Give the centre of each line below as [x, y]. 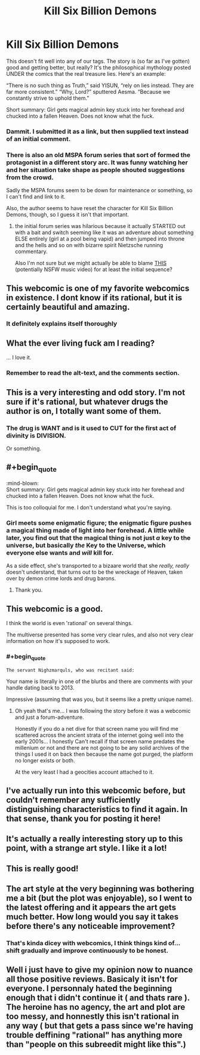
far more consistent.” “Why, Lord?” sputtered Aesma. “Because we [88, 91]
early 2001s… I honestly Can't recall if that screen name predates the [100, 741]
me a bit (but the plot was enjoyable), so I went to [99, 898]
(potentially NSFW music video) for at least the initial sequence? [93, 269]
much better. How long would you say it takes [93, 917]
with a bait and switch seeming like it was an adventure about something [104, 233]
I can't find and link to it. [36, 197]
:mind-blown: [22, 483]
